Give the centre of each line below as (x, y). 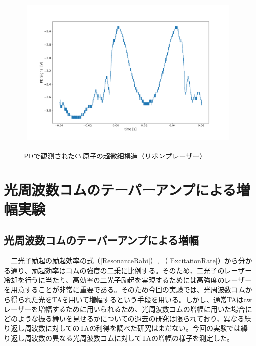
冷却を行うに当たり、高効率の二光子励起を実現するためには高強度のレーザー (128, 280)
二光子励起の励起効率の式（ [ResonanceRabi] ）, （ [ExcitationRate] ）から (124, 261)
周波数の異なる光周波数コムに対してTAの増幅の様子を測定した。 (129, 338)
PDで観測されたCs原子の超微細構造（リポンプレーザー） (115, 155)
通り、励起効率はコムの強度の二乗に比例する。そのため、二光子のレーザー (131, 270)
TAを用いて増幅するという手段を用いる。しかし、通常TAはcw (152, 299)
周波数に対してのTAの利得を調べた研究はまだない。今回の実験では (133, 328)
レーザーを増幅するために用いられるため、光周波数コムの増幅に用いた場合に (128, 309)
